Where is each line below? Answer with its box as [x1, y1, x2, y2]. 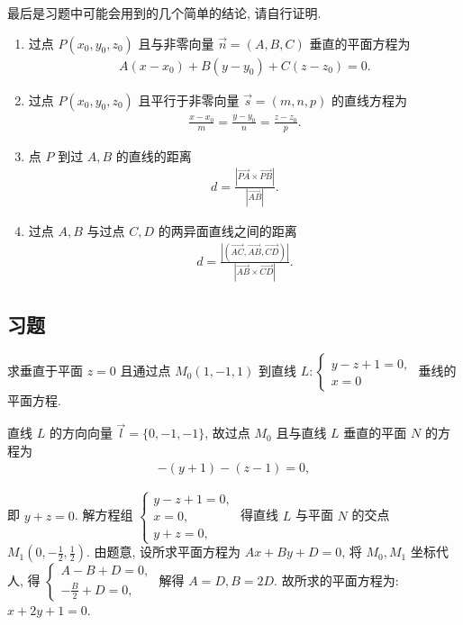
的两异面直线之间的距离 [158, 222, 297, 240]
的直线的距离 [115, 146, 192, 165]
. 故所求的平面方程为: [274, 571, 399, 590]
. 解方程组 [74, 505, 133, 524]
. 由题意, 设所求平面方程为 [86, 542, 241, 561]
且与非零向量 [138, 33, 214, 52]
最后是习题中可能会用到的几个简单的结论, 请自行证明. [7, 4, 322, 22]
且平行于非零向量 [138, 90, 240, 109]
